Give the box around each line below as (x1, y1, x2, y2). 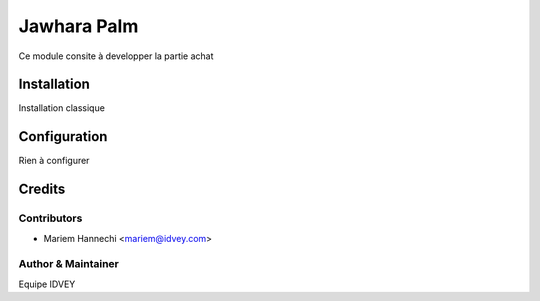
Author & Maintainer (18, 257, 119, 271)
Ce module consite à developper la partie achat (18, 50, 214, 62)
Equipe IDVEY (18, 278, 76, 290)
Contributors (18, 211, 83, 225)
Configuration (18, 128, 108, 145)
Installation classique (18, 102, 105, 114)
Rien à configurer (18, 155, 90, 167)
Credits (18, 181, 66, 198)
